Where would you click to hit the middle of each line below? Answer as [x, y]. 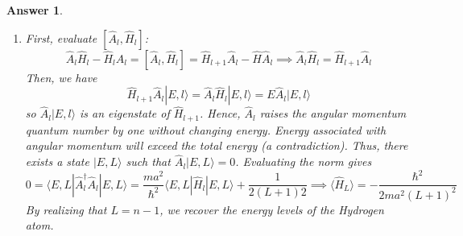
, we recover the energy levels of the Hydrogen [272, 209]
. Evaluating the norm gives [304, 161]
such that [148, 161]
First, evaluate [61, 37]
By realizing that [66, 209]
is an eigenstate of [125, 113]
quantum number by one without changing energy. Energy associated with [206, 129]
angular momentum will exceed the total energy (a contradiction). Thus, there [217, 145]
